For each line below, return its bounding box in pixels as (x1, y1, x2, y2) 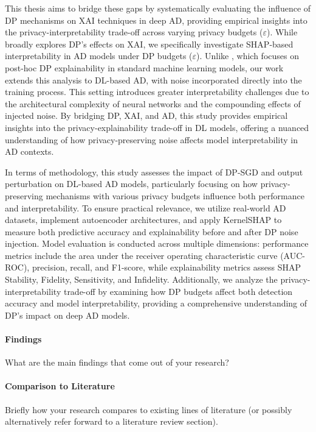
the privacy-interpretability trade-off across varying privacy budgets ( (5, 26, 263, 38)
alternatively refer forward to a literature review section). (5, 415, 218, 428)
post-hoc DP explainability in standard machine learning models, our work (5, 61, 284, 74)
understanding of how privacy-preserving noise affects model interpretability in (5, 133, 298, 146)
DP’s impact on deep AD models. (5, 308, 130, 321)
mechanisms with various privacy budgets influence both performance (46, 189, 304, 202)
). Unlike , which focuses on (196, 49, 299, 62)
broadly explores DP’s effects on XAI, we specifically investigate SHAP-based (5, 37, 294, 50)
